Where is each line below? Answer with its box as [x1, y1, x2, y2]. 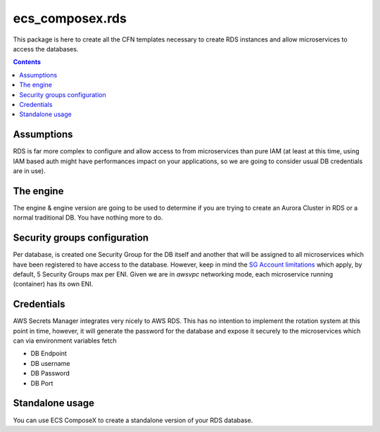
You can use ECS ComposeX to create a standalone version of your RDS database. [13, 416, 253, 424]
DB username [30, 359, 70, 367]
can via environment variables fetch [13, 336, 118, 345]
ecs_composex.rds [13, 11, 127, 26]
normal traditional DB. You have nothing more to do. [13, 213, 163, 222]
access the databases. [13, 44, 79, 53]
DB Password [30, 369, 70, 378]
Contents [13, 58, 42, 66]
